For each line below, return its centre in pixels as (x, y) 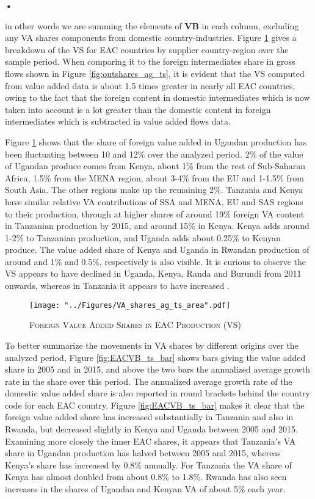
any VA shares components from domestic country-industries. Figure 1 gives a (151, 38)
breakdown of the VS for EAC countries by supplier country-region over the (147, 49)
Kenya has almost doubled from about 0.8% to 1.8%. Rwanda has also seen (146, 477)
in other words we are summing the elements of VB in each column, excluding (152, 25)
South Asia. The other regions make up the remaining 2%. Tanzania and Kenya (154, 190)
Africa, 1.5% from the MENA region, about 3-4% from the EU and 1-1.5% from (154, 177)
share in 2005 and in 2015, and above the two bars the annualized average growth (158, 369)
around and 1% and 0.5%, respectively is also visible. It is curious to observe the (156, 261)
